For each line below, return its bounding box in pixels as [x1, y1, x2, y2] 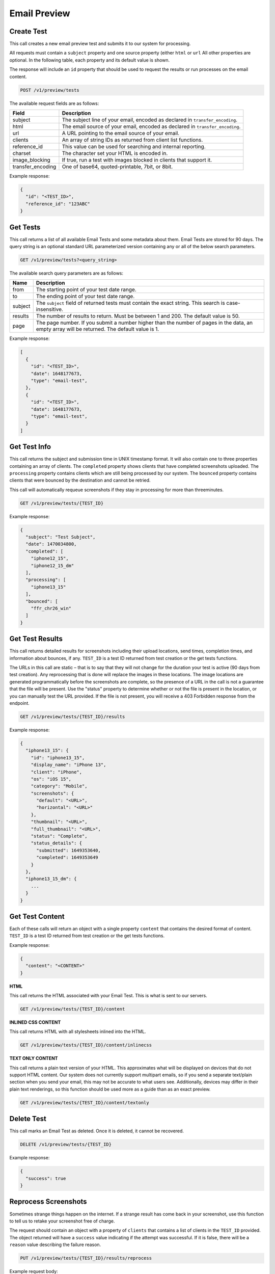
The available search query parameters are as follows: [9, 270, 124, 276]
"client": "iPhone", [31, 769, 82, 775]
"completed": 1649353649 [36, 855, 99, 861]
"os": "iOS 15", [31, 776, 71, 782]
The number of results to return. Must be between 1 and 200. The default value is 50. [36, 312, 240, 320]
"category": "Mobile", [31, 783, 88, 789]
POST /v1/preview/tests [20, 87, 80, 93]
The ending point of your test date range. [36, 293, 135, 300]
